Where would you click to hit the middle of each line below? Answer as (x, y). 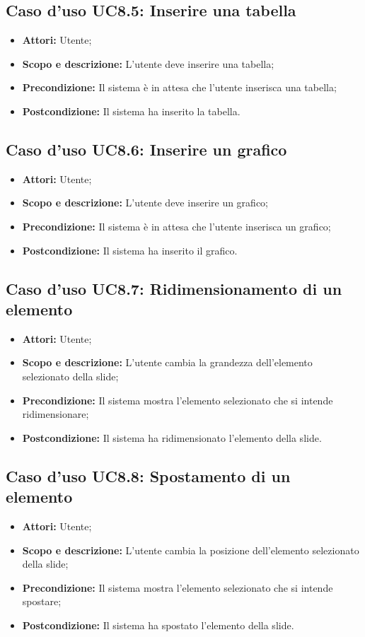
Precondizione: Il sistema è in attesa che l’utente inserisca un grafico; (176, 226)
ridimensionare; (56, 414)
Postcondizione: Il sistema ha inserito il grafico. (130, 250)
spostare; (42, 601)
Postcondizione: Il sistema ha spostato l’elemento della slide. (158, 625)
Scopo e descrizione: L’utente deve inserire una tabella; (148, 63)
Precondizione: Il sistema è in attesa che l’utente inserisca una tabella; (179, 87)
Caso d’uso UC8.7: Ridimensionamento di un (174, 288)
